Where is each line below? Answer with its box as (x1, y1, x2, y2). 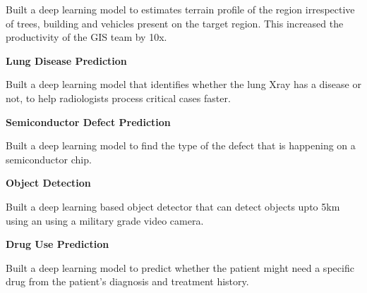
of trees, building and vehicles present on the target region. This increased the (6, 15, 344, 30)
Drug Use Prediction (6, 237, 109, 251)
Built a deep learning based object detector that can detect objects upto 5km (6, 199, 340, 213)
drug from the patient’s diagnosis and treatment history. (6, 274, 249, 289)
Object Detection (6, 175, 91, 190)
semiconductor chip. (6, 151, 92, 166)
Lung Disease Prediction (6, 53, 127, 68)
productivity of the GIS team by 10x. (6, 30, 167, 44)
